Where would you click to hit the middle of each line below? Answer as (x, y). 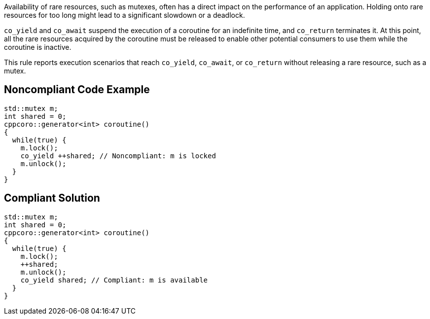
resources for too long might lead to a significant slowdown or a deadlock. (125, 15)
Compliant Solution (52, 198)
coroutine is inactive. (38, 47)
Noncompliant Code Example (77, 90)
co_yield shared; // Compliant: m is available (114, 280)
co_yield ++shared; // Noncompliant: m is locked (118, 156)
